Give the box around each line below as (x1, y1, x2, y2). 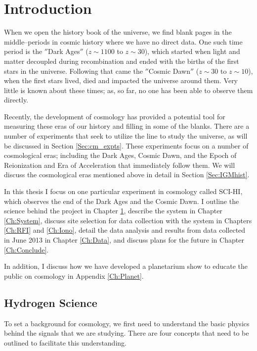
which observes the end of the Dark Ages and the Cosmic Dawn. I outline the (4, 196, 239, 206)
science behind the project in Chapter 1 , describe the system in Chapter (4, 205, 222, 216)
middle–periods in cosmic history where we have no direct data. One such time (4, 36, 243, 47)
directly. (4, 95, 29, 105)
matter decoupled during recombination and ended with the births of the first (4, 55, 239, 66)
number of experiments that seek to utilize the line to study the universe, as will (4, 131, 248, 141)
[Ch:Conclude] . (4, 244, 49, 254)
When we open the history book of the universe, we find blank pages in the (4, 27, 232, 37)
